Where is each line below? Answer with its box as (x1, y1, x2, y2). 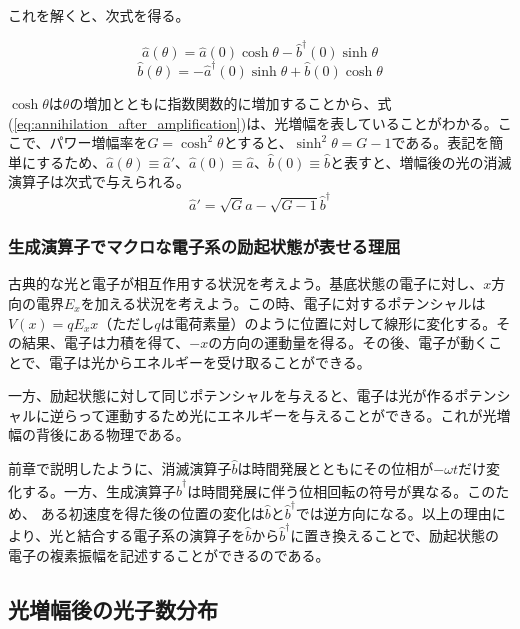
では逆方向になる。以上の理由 (295, 502, 492, 523)
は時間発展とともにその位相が (237, 458, 434, 479)
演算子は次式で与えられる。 (8, 171, 190, 192)
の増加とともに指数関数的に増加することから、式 (69, 93, 392, 114)
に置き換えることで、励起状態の (290, 525, 499, 546)
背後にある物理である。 (35, 424, 190, 445)
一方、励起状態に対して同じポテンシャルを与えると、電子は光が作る (8, 385, 455, 406)
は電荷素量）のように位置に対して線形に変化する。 (160, 312, 497, 333)
